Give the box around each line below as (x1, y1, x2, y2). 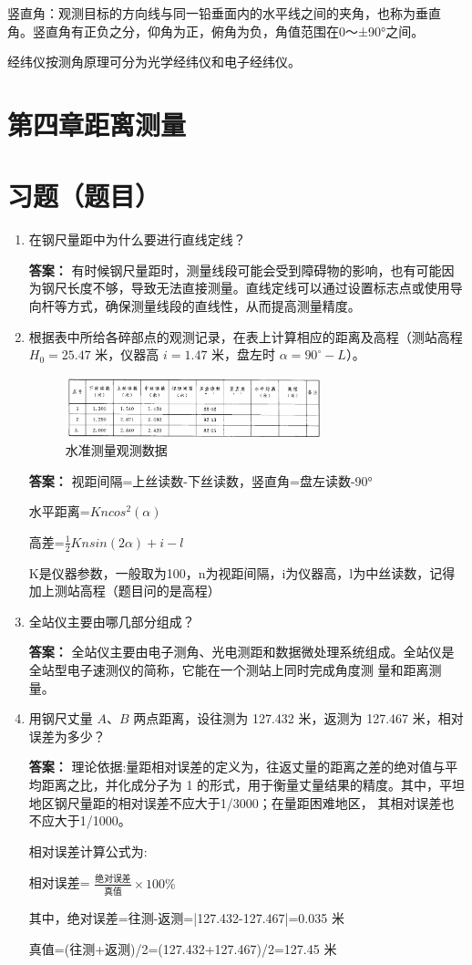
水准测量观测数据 (65, 441, 168, 460)
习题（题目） (7, 177, 161, 214)
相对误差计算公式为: (28, 841, 148, 860)
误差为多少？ (28, 726, 106, 745)
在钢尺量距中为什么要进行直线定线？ (28, 230, 246, 249)
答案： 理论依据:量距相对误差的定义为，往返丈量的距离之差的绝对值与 (28, 757, 446, 776)
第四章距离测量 (7, 105, 187, 142)
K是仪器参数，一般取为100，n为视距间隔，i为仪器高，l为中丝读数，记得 (28, 563, 456, 582)
